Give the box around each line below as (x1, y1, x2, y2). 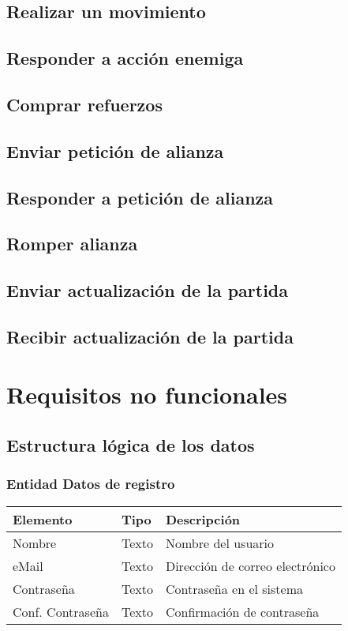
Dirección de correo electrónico (165, 556, 335, 575)
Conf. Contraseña (13, 602, 109, 621)
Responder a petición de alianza (6, 185, 274, 209)
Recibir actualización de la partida (6, 324, 294, 348)
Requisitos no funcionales (6, 378, 288, 411)
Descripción (165, 509, 241, 528)
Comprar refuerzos (6, 92, 163, 116)
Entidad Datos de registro (6, 474, 175, 494)
